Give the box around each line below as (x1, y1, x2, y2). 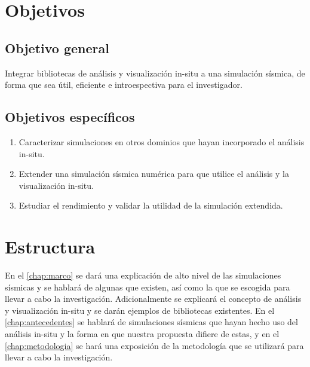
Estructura (5, 234, 96, 259)
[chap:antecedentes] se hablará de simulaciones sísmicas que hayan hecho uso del (5, 316, 298, 328)
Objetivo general (5, 38, 109, 57)
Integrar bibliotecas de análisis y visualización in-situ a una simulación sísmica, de (5, 66, 305, 79)
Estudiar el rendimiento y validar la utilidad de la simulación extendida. (19, 199, 283, 212)
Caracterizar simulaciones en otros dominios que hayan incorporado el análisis (19, 135, 305, 148)
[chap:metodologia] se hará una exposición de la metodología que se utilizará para (5, 339, 304, 351)
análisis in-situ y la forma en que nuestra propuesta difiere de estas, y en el (5, 328, 280, 340)
